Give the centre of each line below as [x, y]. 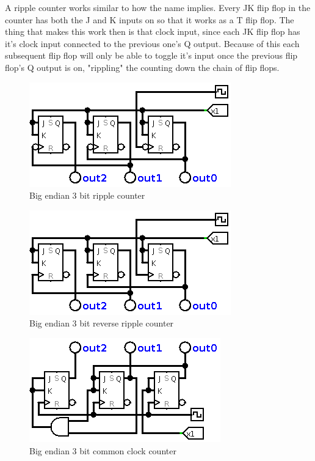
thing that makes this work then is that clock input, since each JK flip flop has [153, 31]
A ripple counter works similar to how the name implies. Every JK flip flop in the [158, 7]
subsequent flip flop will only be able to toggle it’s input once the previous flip [151, 55]
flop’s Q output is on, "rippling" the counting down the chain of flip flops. [142, 67]
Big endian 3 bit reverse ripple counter [102, 323]
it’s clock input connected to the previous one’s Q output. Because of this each [152, 43]
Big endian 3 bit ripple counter [87, 195]
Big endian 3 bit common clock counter [103, 450]
